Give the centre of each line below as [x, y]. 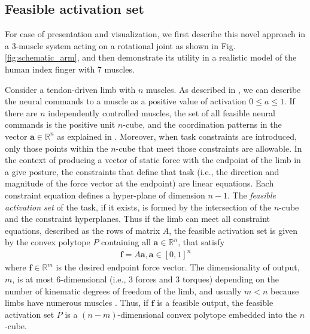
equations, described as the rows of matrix [83, 230]
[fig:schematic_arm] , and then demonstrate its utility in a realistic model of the [151, 57]
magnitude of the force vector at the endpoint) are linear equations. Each [139, 183]
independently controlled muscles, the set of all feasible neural [162, 112]
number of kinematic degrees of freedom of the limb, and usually [123, 291]
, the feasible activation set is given [233, 230]
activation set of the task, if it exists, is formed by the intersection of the [138, 207]
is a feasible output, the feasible [215, 303]
